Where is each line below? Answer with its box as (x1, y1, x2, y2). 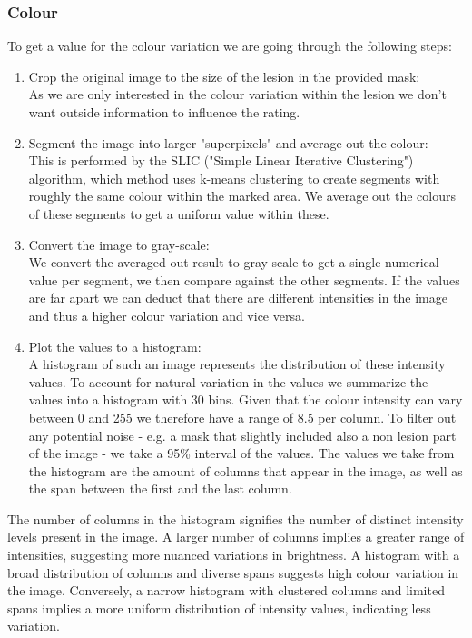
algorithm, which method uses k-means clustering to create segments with (28, 168, 440, 187)
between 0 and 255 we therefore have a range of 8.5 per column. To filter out (28, 407, 457, 426)
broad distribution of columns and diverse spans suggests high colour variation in (7, 563, 459, 582)
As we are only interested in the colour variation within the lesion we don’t (28, 85, 447, 104)
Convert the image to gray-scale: (28, 234, 210, 254)
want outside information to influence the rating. (28, 103, 300, 121)
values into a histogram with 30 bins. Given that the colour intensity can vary (28, 390, 463, 409)
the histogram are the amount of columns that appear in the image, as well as (28, 461, 463, 480)
